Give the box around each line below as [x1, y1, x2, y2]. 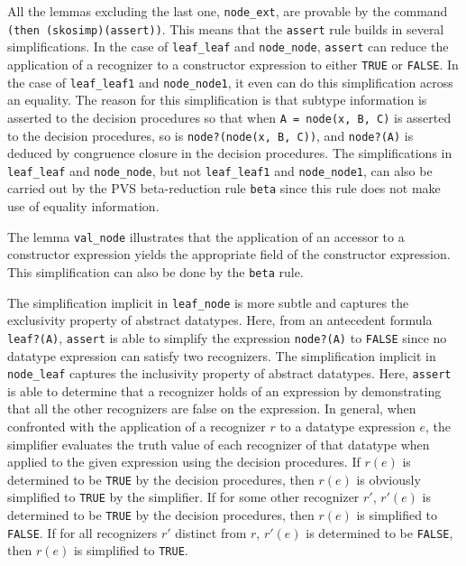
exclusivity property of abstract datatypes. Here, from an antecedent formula [7, 311, 433, 329]
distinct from [175, 523, 247, 542]
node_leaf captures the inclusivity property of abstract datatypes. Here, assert [7, 364, 452, 383]
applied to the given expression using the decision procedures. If [7, 452, 361, 471]
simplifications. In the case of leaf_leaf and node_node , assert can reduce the [7, 37, 449, 56]
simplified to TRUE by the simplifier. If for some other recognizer [7, 487, 360, 506]
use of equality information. [7, 197, 160, 216]
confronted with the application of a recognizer [7, 416, 266, 435]
